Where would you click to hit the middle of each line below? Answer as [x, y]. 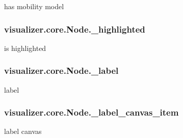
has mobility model [34, 6]
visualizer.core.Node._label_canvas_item [91, 112]
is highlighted [25, 48]
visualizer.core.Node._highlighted [75, 29]
